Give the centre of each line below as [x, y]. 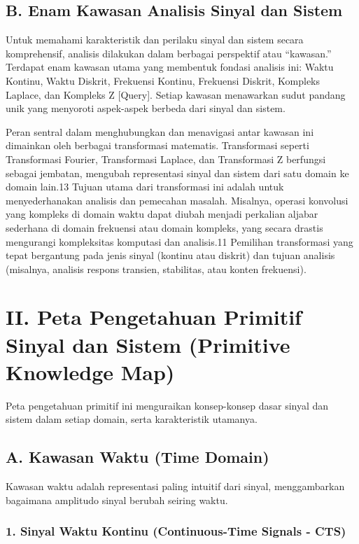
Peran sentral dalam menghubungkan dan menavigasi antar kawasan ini [160, 131]
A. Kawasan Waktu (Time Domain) [138, 457]
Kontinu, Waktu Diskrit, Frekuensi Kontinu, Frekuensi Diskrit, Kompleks [163, 80]
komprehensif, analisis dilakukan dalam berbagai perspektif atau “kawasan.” [169, 53]
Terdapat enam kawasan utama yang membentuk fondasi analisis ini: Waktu [170, 67]
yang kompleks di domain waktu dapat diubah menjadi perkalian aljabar [162, 214]
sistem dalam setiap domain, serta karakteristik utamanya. [132, 419]
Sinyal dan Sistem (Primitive [148, 344]
